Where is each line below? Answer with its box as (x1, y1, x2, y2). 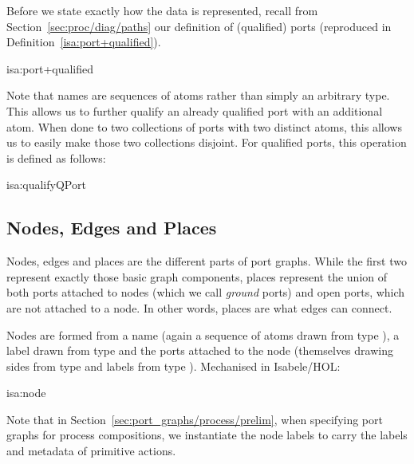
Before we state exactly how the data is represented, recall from (6, 2, 318, 18)
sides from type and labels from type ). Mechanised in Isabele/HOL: (6, 357, 341, 374)
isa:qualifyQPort (6, 176, 86, 193)
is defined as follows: (6, 149, 106, 166)
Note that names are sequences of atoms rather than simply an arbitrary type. (6, 87, 390, 104)
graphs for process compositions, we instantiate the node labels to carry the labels (6, 427, 408, 443)
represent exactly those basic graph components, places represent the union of (6, 268, 388, 285)
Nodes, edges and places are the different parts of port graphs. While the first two (6, 253, 407, 269)
